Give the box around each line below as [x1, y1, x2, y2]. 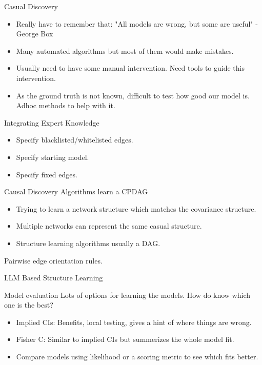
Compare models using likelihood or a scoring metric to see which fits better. [16, 351, 258, 362]
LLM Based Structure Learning [4, 272, 103, 283]
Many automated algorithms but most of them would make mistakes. [16, 45, 234, 56]
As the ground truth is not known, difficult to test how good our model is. [16, 90, 250, 100]
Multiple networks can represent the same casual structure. [16, 220, 202, 231]
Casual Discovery [4, 1, 58, 11]
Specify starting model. [16, 151, 89, 162]
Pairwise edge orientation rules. [4, 255, 103, 266]
